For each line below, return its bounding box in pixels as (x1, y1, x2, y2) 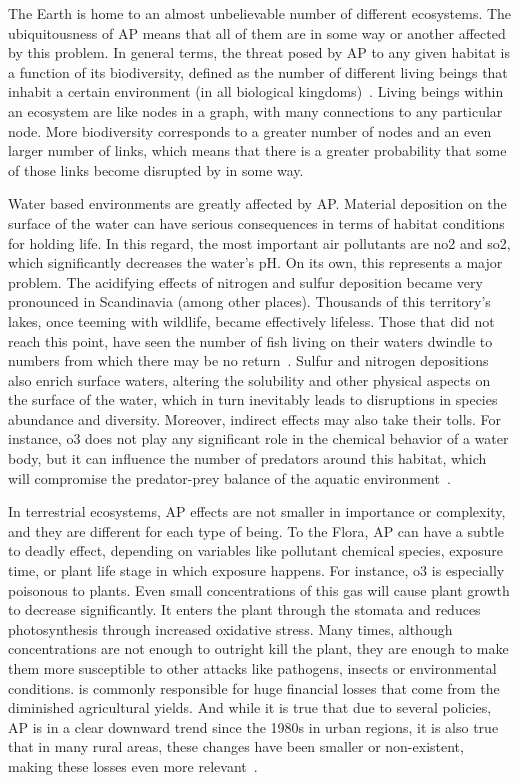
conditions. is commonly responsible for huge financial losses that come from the (8, 677, 500, 698)
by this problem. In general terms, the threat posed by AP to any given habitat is (8, 42, 510, 63)
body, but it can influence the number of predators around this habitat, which (8, 448, 487, 469)
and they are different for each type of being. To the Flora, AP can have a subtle (8, 520, 505, 541)
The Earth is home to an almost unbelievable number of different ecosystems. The (8, 3, 512, 23)
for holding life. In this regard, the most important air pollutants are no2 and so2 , (8, 232, 511, 253)
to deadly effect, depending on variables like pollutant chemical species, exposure (8, 540, 504, 561)
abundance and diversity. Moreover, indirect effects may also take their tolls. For (8, 408, 502, 429)
